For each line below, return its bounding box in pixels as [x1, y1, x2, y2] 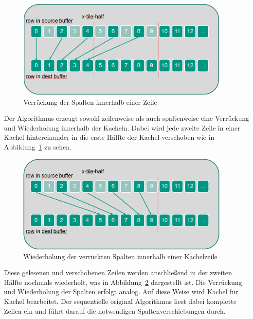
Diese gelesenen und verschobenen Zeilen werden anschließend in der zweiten [4, 267, 232, 278]
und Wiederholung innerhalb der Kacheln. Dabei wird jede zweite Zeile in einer [4, 122, 240, 132]
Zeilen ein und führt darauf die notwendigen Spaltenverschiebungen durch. [4, 305, 226, 316]
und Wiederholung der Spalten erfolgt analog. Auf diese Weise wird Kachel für [4, 286, 238, 297]
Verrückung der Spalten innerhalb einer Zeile [23, 96, 157, 107]
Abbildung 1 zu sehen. [4, 141, 72, 151]
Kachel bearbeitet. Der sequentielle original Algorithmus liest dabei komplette [4, 296, 236, 306]
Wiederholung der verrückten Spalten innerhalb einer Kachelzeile [23, 251, 217, 261]
